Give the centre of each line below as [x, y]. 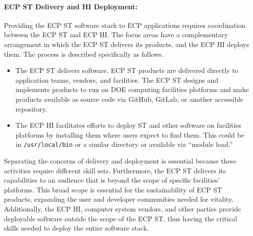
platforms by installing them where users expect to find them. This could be [130, 134]
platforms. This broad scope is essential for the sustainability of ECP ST [113, 189]
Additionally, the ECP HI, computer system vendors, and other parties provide [123, 208]
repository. [31, 108]
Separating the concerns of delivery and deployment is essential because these [120, 160]
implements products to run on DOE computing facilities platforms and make [132, 89]
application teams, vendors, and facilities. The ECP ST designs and [117, 80]
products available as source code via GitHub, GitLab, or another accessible [129, 99]
